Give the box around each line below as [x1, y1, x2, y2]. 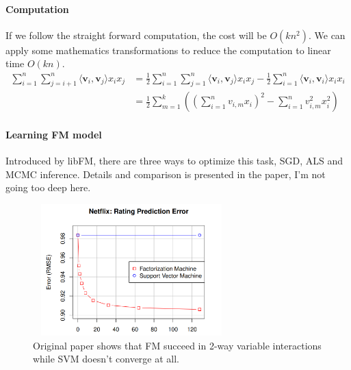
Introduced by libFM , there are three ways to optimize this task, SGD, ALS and [5, 153, 343, 168]
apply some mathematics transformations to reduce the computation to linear [5, 42, 331, 57]
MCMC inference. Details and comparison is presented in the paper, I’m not [5, 166, 326, 181]
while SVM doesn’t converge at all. [33, 351, 180, 366]
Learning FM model [5, 127, 102, 141]
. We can [308, 27, 346, 42]
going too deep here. [5, 180, 91, 195]
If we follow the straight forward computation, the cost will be [5, 27, 267, 42]
